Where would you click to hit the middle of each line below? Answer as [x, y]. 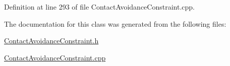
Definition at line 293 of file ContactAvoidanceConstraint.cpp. [99, 7]
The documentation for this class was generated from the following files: [115, 23]
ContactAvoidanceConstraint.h [51, 41]
